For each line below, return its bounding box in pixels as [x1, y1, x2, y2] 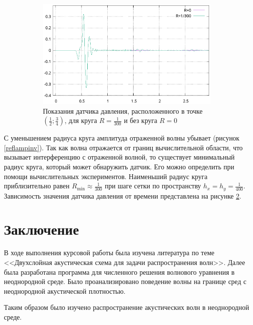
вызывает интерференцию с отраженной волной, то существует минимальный [4, 152, 235, 162]
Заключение [4, 219, 79, 239]
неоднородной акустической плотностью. [4, 285, 126, 296]
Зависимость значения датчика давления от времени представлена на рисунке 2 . [4, 190, 241, 201]
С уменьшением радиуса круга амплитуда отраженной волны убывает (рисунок [4, 133, 240, 143]
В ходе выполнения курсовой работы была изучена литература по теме [4, 247, 214, 258]
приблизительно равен [4, 181, 70, 191]
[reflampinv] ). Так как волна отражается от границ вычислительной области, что [4, 142, 243, 152]
